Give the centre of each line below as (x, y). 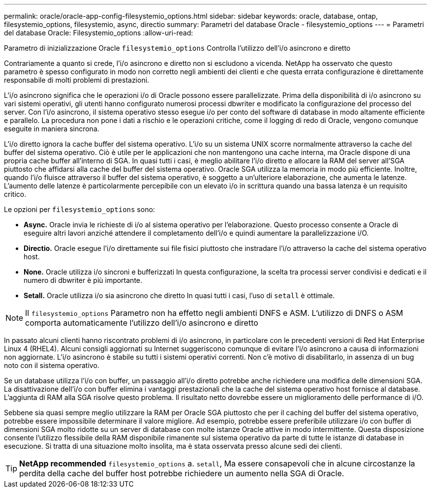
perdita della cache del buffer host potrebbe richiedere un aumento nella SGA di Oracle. (182, 473)
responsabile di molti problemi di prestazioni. (77, 80)
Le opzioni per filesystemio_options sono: (79, 209)
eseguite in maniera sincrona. (52, 129)
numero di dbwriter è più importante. (83, 280)
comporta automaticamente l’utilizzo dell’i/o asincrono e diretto (142, 323)
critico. (15, 194)
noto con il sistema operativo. (52, 365)
